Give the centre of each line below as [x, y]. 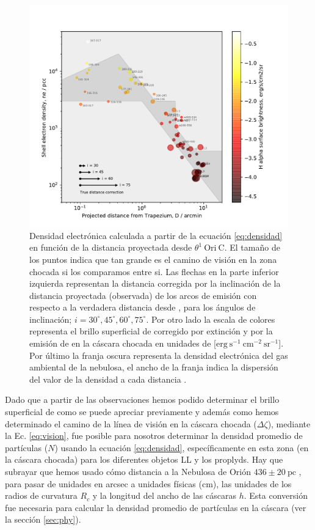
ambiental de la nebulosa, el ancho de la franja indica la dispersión [154, 367]
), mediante [289, 423]
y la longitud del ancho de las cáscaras [164, 495]
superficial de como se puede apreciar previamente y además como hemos [142, 412]
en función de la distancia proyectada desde [111, 247]
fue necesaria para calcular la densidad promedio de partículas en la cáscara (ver [156, 507]
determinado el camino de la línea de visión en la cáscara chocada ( [131, 423]
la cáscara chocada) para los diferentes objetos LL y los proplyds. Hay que [144, 459]
